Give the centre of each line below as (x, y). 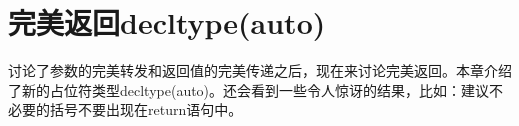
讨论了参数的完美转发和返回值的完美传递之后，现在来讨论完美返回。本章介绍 (260, 70)
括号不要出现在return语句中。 (146, 109)
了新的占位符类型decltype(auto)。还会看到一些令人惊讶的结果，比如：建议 (249, 89)
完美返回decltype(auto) (167, 22)
